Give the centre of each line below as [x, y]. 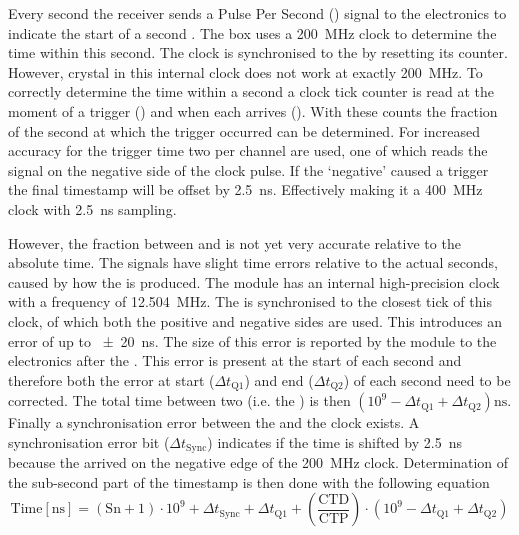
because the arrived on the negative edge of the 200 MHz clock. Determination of [258, 462]
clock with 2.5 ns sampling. [92, 208]
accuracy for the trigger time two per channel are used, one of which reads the [248, 150]
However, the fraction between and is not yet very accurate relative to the [234, 242]
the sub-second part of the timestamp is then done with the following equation [249, 481]
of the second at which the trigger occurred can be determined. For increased [244, 130]
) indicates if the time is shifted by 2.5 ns [334, 441]
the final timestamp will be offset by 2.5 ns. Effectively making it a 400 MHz [245, 189]
